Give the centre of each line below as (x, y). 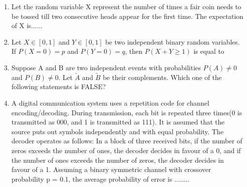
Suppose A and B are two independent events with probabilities (106, 67)
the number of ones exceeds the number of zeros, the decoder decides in (118, 160)
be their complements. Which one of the (162, 77)
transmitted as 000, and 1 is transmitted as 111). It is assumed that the (118, 122)
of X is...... (27, 25)
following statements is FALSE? (59, 86)
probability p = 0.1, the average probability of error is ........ (100, 179)
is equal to (209, 51)
